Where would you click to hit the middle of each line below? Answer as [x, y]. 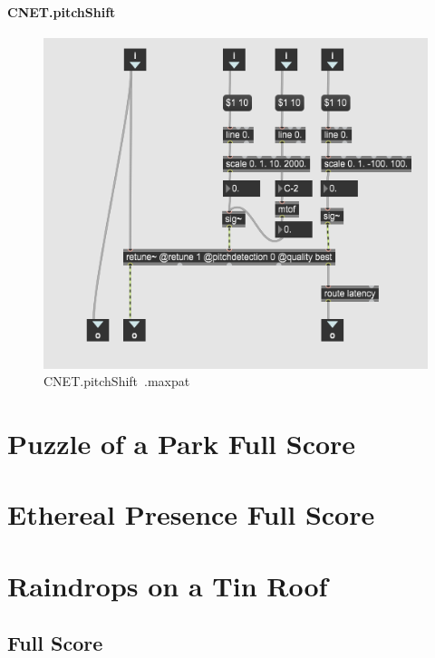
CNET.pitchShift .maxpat [117, 381]
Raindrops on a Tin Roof [168, 585]
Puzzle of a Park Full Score [182, 443]
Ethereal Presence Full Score [191, 514]
